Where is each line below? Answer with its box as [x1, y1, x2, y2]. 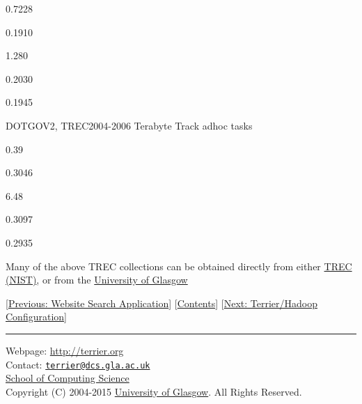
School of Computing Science [6, 371, 129, 385]
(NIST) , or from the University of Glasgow [6, 272, 188, 287]
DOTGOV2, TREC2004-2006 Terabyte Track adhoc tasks [6, 118, 253, 132]
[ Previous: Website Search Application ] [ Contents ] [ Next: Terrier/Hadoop [6, 295, 318, 310]
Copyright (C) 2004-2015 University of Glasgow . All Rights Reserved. [6, 384, 302, 398]
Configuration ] [6, 309, 67, 324]
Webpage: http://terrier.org [6, 343, 124, 357]
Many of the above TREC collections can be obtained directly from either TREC [6, 258, 352, 273]
